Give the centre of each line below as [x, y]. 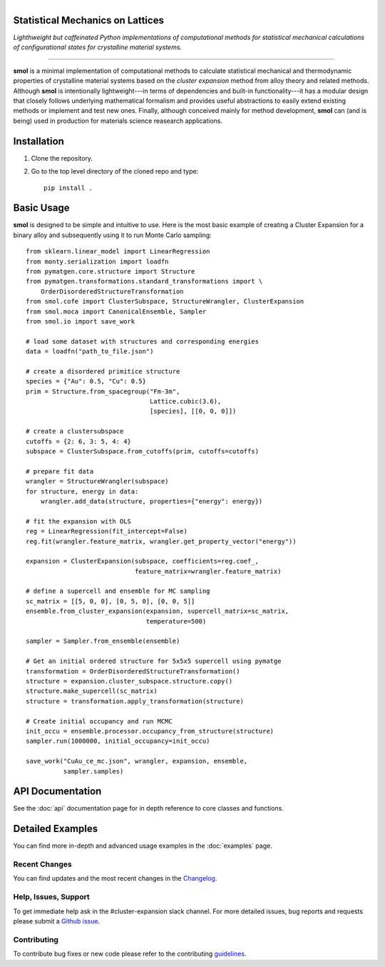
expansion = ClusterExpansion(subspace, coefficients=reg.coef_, [143, 561]
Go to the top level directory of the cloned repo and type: [115, 171]
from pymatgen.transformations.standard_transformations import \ [144, 281]
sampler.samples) [93, 771]
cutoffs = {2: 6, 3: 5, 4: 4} [79, 441]
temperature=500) [176, 621]
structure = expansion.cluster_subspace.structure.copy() [129, 681]
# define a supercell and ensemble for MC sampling [118, 591]
